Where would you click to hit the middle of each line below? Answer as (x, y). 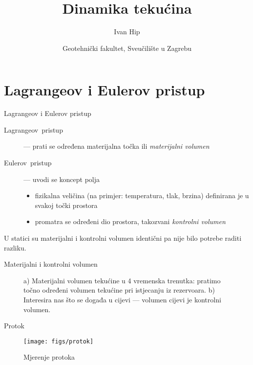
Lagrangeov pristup (33, 129)
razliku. (15, 247)
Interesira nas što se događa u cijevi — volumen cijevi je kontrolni (122, 299)
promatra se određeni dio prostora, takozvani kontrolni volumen (130, 221)
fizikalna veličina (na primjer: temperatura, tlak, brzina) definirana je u (142, 195)
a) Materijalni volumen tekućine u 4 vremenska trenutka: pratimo (122, 280)
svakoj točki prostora (66, 205)
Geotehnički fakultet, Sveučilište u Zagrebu (127, 48)
